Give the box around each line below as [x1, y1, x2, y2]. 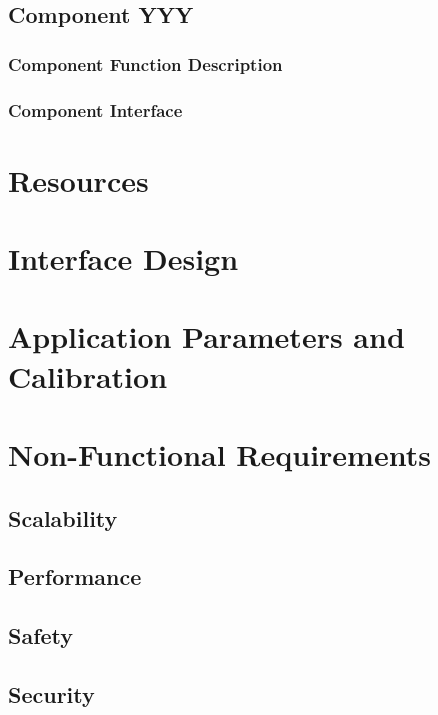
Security [8, 678, 95, 709]
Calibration [8, 355, 168, 396]
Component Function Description [8, 51, 283, 76]
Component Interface [8, 97, 183, 122]
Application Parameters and [8, 316, 405, 357]
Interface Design [8, 238, 239, 279]
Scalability [8, 502, 118, 533]
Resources [8, 159, 149, 200]
